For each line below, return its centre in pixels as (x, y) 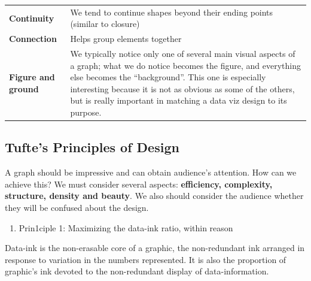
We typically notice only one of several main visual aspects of (183, 54)
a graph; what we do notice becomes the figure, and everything (185, 65)
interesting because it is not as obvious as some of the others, (182, 88)
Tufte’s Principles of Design (92, 147)
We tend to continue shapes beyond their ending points (172, 12)
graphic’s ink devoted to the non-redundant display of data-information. (137, 271)
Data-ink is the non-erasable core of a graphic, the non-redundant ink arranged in (155, 248)
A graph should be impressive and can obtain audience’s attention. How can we (151, 172)
